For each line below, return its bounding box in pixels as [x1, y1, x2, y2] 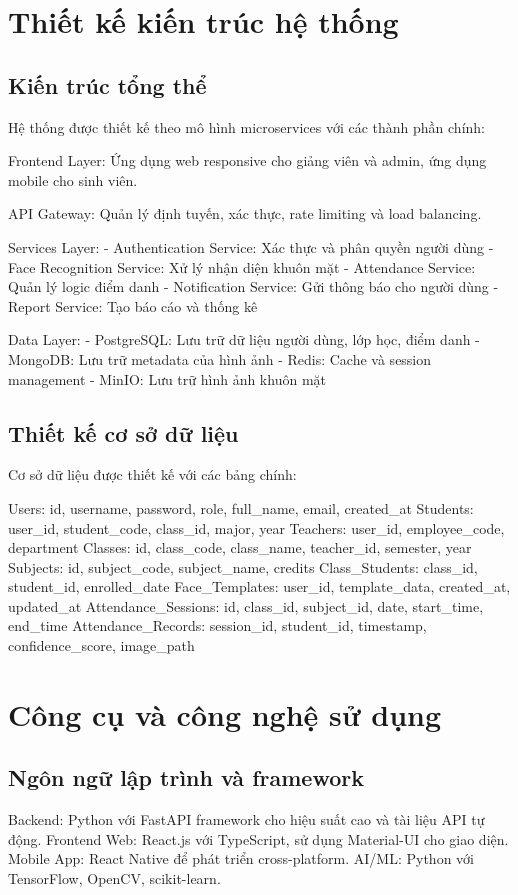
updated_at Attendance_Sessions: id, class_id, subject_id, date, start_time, [8, 595, 484, 616]
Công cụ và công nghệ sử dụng [8, 693, 442, 734]
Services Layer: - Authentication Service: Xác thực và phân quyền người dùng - [8, 236, 494, 257]
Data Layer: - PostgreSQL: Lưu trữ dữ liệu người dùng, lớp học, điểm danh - [8, 329, 480, 350]
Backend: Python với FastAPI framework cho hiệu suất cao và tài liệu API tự [8, 809, 485, 830]
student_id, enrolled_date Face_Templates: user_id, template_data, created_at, [8, 576, 511, 597]
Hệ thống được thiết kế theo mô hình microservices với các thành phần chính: [8, 116, 486, 137]
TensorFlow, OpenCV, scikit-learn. [8, 868, 221, 889]
